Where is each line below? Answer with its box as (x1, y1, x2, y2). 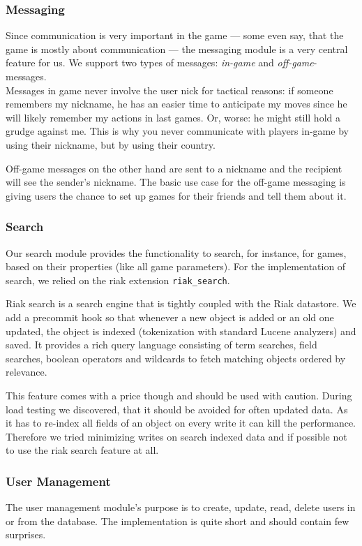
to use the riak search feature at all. (6, 443, 159, 457)
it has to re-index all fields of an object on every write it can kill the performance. (6, 415, 356, 430)
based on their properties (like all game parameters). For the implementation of (6, 259, 346, 274)
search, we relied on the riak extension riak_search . (6, 272, 230, 287)
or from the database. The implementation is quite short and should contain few (6, 513, 349, 528)
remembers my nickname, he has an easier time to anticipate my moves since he (6, 96, 347, 111)
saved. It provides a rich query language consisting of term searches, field (6, 337, 317, 352)
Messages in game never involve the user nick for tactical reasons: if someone (6, 82, 333, 97)
